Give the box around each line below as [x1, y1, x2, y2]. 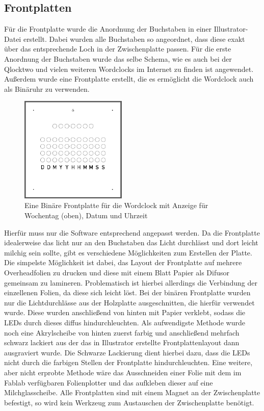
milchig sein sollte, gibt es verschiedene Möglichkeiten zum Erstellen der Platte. [4, 247, 252, 258]
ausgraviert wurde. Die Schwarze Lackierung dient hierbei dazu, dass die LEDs [4, 347, 250, 357]
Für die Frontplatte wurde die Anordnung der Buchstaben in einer [4, 23, 212, 34]
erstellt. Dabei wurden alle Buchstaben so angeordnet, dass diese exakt [23, 33, 245, 44]
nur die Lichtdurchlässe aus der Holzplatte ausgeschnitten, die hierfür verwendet [4, 297, 255, 307]
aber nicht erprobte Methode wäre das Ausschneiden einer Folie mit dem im [4, 367, 242, 377]
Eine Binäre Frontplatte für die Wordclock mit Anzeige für [24, 200, 208, 211]
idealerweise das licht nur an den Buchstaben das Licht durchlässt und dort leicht [4, 237, 258, 248]
